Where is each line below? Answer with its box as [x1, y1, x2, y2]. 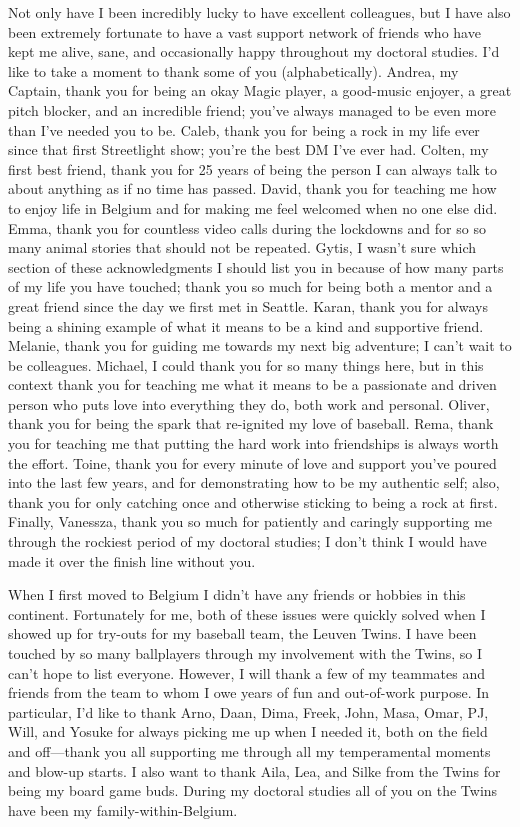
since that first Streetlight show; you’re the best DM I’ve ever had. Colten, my [8, 139, 489, 160]
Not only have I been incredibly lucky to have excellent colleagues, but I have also [8, 2, 511, 22]
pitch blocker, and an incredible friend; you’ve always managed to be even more [8, 99, 496, 120]
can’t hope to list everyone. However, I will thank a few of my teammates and [8, 662, 485, 683]
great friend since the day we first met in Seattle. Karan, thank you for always [8, 295, 488, 316]
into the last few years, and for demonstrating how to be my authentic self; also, [8, 472, 500, 493]
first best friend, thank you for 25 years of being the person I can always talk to [8, 158, 498, 179]
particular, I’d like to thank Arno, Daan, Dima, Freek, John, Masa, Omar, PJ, [8, 701, 489, 722]
